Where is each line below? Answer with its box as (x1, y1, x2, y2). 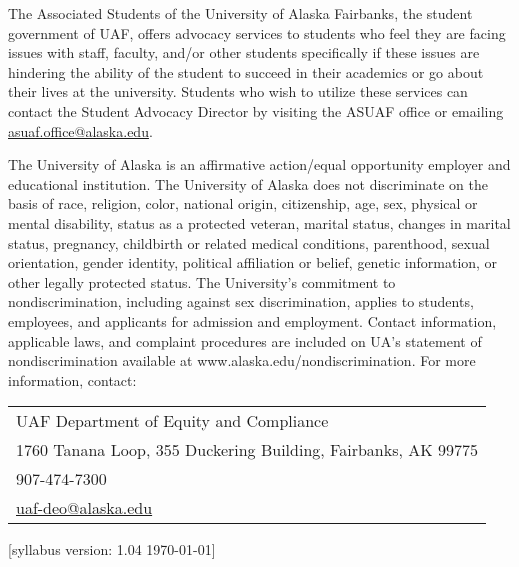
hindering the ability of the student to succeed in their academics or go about (8, 61, 484, 82)
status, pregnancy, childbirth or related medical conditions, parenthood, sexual (8, 232, 490, 253)
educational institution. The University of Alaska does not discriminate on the (8, 173, 488, 194)
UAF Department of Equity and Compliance (16, 409, 329, 433)
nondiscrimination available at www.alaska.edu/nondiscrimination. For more (8, 350, 476, 371)
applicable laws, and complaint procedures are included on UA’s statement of (8, 330, 482, 351)
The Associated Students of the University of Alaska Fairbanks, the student (8, 3, 473, 23)
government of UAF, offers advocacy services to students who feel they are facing (8, 22, 506, 43)
